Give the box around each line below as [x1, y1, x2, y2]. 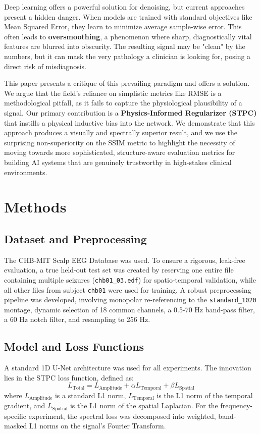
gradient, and [4, 400, 45, 411]
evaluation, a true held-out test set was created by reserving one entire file [4, 264, 234, 275]
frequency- [220, 400, 252, 411]
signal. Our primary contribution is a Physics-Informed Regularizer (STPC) [4, 107, 257, 118]
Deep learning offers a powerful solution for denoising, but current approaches [4, 2, 245, 12]
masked [4, 420, 27, 431]
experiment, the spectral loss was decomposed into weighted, [28, 410, 216, 421]
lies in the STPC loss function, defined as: [4, 372, 134, 383]
